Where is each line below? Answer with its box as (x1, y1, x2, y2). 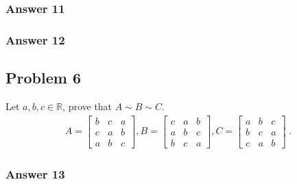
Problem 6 (5, 67, 81, 88)
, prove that (62, 98, 112, 113)
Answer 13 (5, 165, 65, 182)
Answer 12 (5, 31, 65, 48)
